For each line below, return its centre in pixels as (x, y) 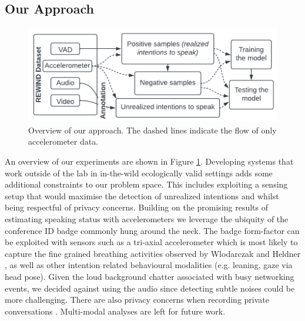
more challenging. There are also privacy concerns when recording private (137, 300)
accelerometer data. (63, 141)
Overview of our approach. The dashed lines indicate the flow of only (152, 130)
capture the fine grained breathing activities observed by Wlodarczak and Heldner (153, 253)
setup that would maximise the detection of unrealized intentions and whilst (142, 195)
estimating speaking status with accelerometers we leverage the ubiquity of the (147, 219)
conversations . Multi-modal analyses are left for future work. (115, 311)
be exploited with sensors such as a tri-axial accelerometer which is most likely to (151, 242)
